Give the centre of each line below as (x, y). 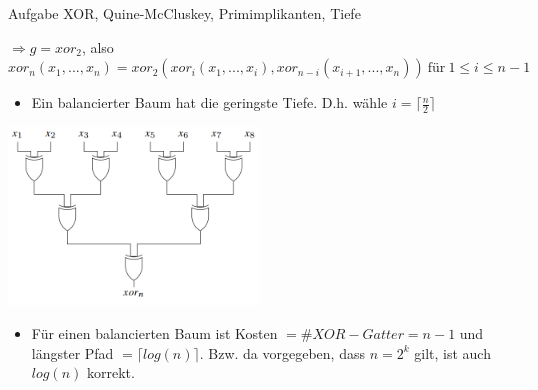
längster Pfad (72, 352)
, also (97, 46)
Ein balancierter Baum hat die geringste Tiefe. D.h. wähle (209, 102)
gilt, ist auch (452, 352)
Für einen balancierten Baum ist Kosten (154, 333)
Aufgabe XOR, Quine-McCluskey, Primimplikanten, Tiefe (184, 13)
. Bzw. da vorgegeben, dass (282, 352)
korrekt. (111, 372)
